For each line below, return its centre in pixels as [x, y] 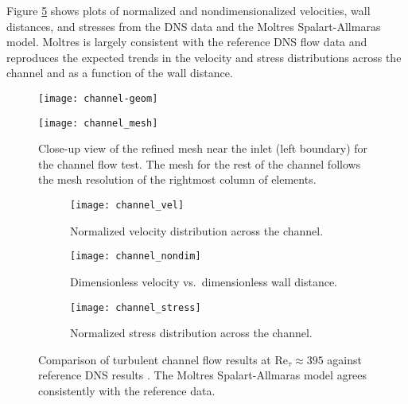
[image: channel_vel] [127, 206]
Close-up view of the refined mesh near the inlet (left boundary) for [203, 148]
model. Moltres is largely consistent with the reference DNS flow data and [187, 42]
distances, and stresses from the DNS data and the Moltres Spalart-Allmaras [194, 26]
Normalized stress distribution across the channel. [191, 333]
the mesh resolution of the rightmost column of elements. [177, 179]
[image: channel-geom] [98, 98]
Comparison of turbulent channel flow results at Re [163, 359]
